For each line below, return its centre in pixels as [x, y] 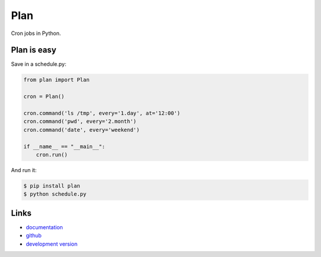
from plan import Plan [56, 80]
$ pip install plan [52, 186]
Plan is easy [34, 50]
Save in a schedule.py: [39, 64]
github [34, 236]
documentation [45, 227]
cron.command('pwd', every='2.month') [80, 121]
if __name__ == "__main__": [64, 146]
